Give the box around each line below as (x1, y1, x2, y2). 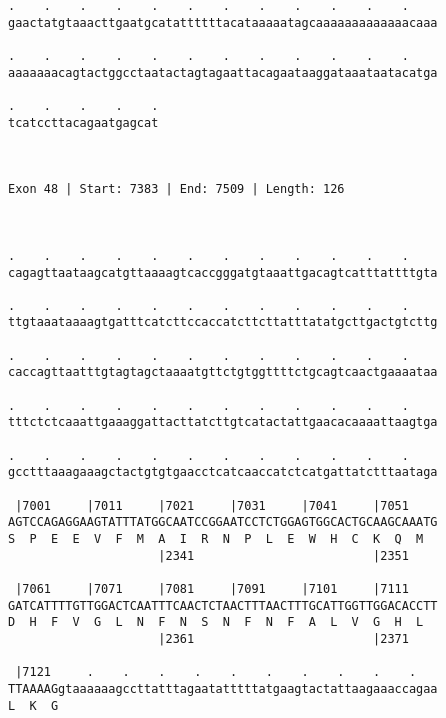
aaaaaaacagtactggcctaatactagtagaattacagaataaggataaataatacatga (8, 65, 438, 80)
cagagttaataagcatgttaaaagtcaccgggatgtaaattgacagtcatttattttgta (8, 265, 438, 280)
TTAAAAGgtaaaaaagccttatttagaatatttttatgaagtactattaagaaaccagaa (8, 681, 438, 696)
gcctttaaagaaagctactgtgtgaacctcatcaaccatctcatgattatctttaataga (8, 465, 438, 480)
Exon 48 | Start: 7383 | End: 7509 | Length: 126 (8, 182, 345, 197)
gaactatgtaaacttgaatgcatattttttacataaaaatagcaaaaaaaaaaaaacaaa (8, 15, 438, 30)
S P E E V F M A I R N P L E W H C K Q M (8, 532, 424, 546)
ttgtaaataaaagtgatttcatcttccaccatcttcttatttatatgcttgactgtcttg (8, 315, 438, 330)
